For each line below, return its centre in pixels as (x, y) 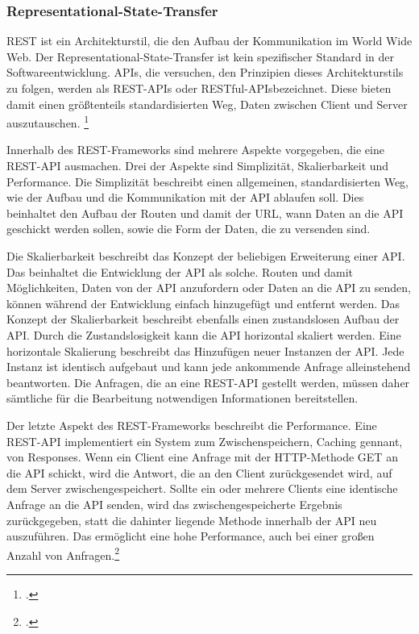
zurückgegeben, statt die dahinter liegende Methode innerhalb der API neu (192, 520)
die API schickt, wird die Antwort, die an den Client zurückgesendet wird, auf (199, 472)
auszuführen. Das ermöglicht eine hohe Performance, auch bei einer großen (191, 536)
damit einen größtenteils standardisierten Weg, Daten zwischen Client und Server (207, 104)
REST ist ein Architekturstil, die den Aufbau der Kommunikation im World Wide (209, 41)
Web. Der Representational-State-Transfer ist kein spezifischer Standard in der (200, 56)
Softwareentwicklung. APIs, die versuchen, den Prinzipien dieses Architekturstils (205, 72)
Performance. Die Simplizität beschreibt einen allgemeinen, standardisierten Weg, (207, 181)
